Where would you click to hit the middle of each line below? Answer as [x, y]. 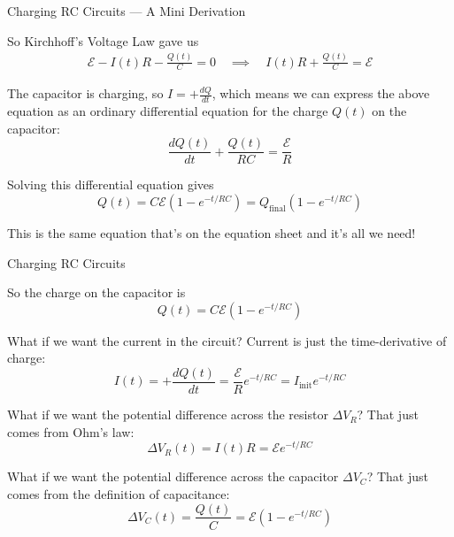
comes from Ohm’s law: [71, 431]
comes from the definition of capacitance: [119, 493]
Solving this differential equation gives [111, 184]
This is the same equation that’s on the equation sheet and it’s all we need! [212, 233]
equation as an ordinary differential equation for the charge [168, 111]
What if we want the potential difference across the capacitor [173, 476]
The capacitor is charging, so [85, 93]
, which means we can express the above [321, 93]
